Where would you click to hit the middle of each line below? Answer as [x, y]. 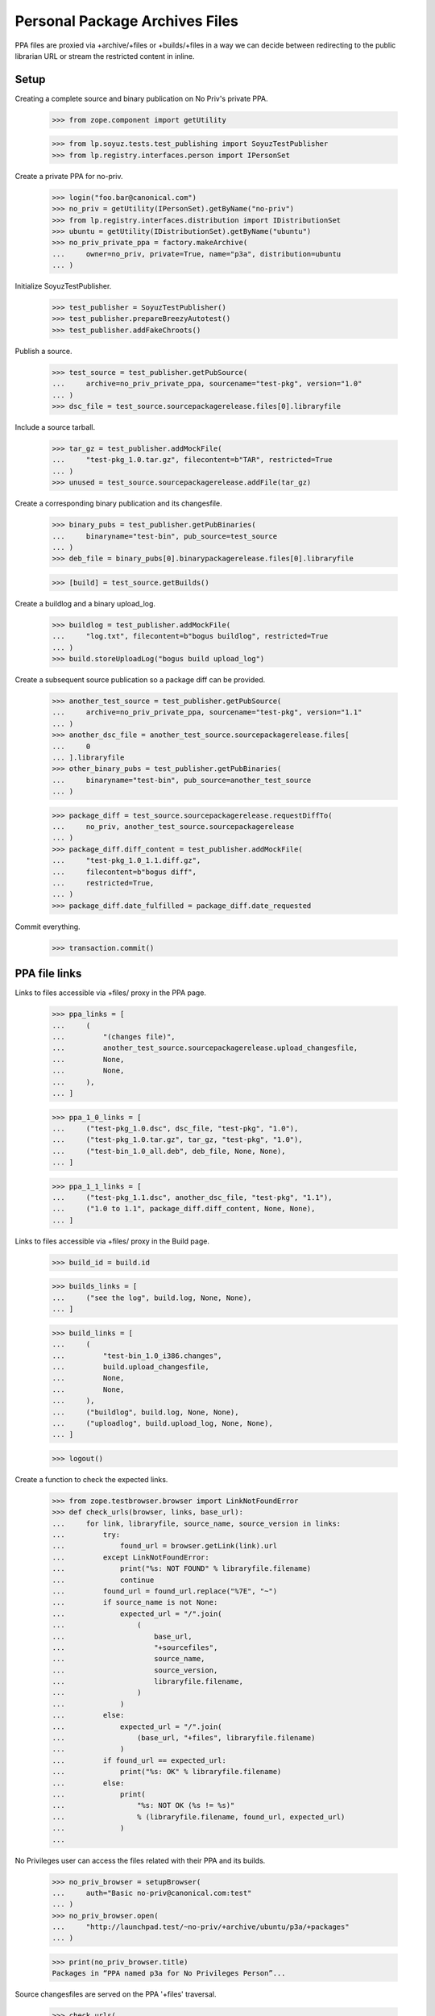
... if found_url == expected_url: [139, 1760]
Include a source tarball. [55, 427]
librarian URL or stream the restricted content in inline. [105, 56]
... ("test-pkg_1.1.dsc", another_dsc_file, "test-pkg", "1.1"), [192, 1198]
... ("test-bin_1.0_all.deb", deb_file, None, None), [169, 1151]
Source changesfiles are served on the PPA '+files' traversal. [116, 1994]
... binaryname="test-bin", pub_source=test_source [165, 536]
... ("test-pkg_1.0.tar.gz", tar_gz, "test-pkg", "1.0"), [177, 1140]
